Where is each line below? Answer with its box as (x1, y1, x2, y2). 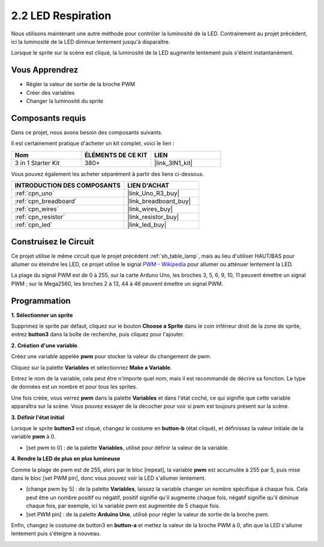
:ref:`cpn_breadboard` (14, 197, 77, 205)
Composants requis (11, 113, 86, 123)
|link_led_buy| (127, 220, 167, 229)
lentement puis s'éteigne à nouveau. (11, 530, 101, 537)
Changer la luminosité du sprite (26, 98, 104, 105)
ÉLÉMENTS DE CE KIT (84, 150, 148, 159)
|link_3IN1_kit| (154, 159, 193, 167)
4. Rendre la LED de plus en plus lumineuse (11, 455, 121, 463)
